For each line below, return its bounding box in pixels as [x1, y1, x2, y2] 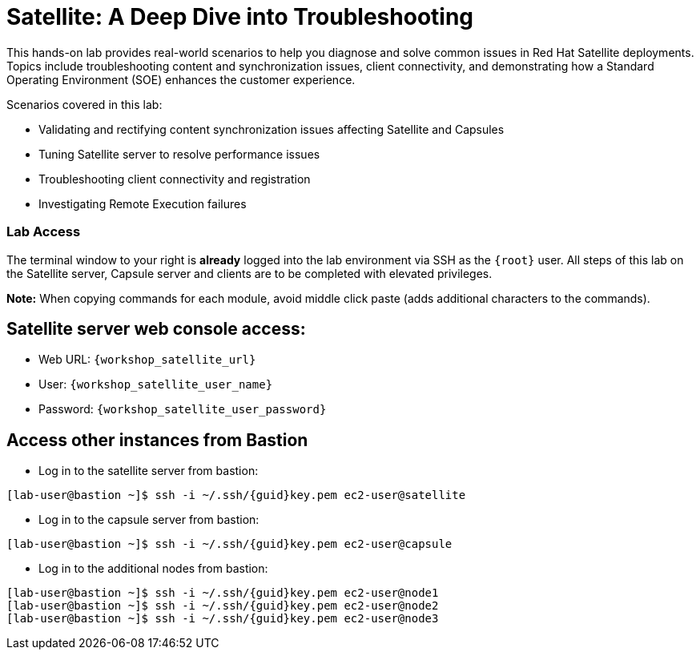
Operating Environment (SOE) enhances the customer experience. [6, 72, 356, 87]
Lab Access [6, 223, 81, 240]
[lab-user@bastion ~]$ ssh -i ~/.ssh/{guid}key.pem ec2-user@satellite [6, 489, 466, 502]
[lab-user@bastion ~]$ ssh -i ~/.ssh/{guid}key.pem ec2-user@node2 [6, 599, 439, 613]
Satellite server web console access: [6, 318, 306, 339]
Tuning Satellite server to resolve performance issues [38, 147, 320, 161]
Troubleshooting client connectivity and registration [38, 171, 311, 186]
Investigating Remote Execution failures [38, 196, 247, 211]
